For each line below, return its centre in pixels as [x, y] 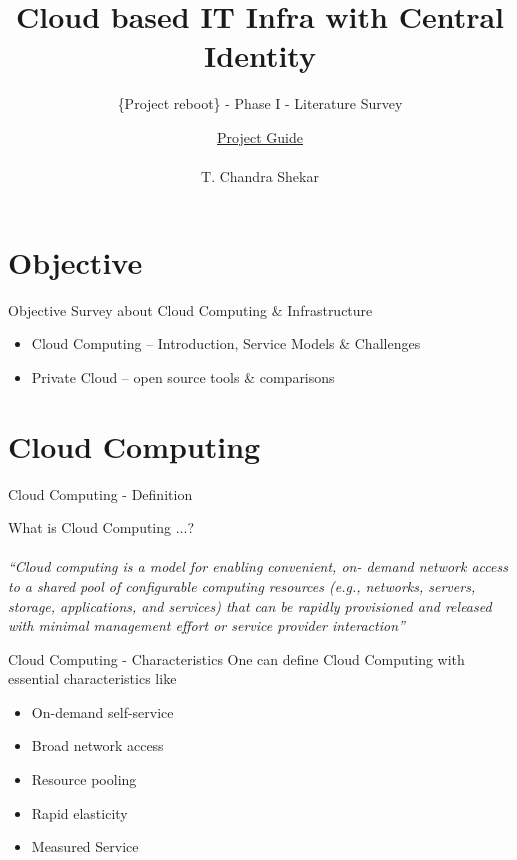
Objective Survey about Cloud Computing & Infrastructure [190, 309]
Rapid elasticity [79, 812]
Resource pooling [84, 779]
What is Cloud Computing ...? [101, 527]
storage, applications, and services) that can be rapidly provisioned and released [250, 605]
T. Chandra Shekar [260, 176]
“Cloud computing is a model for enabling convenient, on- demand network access [258, 566]
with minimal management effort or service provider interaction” [206, 625]
